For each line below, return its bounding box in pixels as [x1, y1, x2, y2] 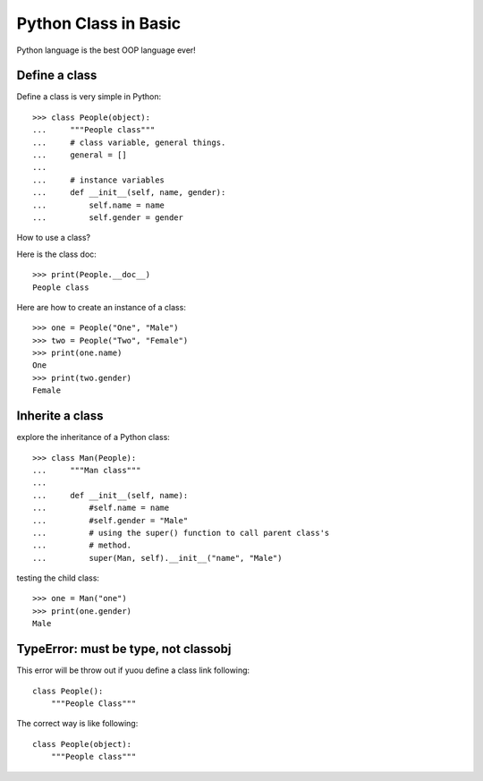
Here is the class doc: [16, 249, 97, 259]
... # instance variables [32, 174, 165, 185]
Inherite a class [16, 408, 104, 424]
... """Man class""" [32, 465, 141, 475]
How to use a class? [16, 233, 91, 243]
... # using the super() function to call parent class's [32, 528, 330, 538]
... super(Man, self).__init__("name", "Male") [32, 553, 283, 563]
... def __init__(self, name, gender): [32, 188, 226, 198]
